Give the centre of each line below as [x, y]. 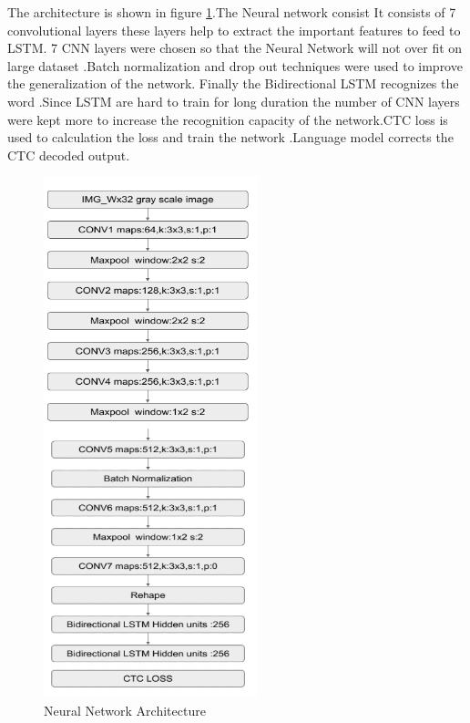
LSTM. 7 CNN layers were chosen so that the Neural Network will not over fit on [235, 48]
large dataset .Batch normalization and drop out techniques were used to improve [235, 65]
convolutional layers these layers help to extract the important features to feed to [234, 30]
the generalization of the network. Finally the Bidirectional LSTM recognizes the [233, 83]
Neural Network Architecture [125, 710]
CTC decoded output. [69, 155]
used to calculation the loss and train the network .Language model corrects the [230, 137]
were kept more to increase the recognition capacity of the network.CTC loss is [228, 119]
